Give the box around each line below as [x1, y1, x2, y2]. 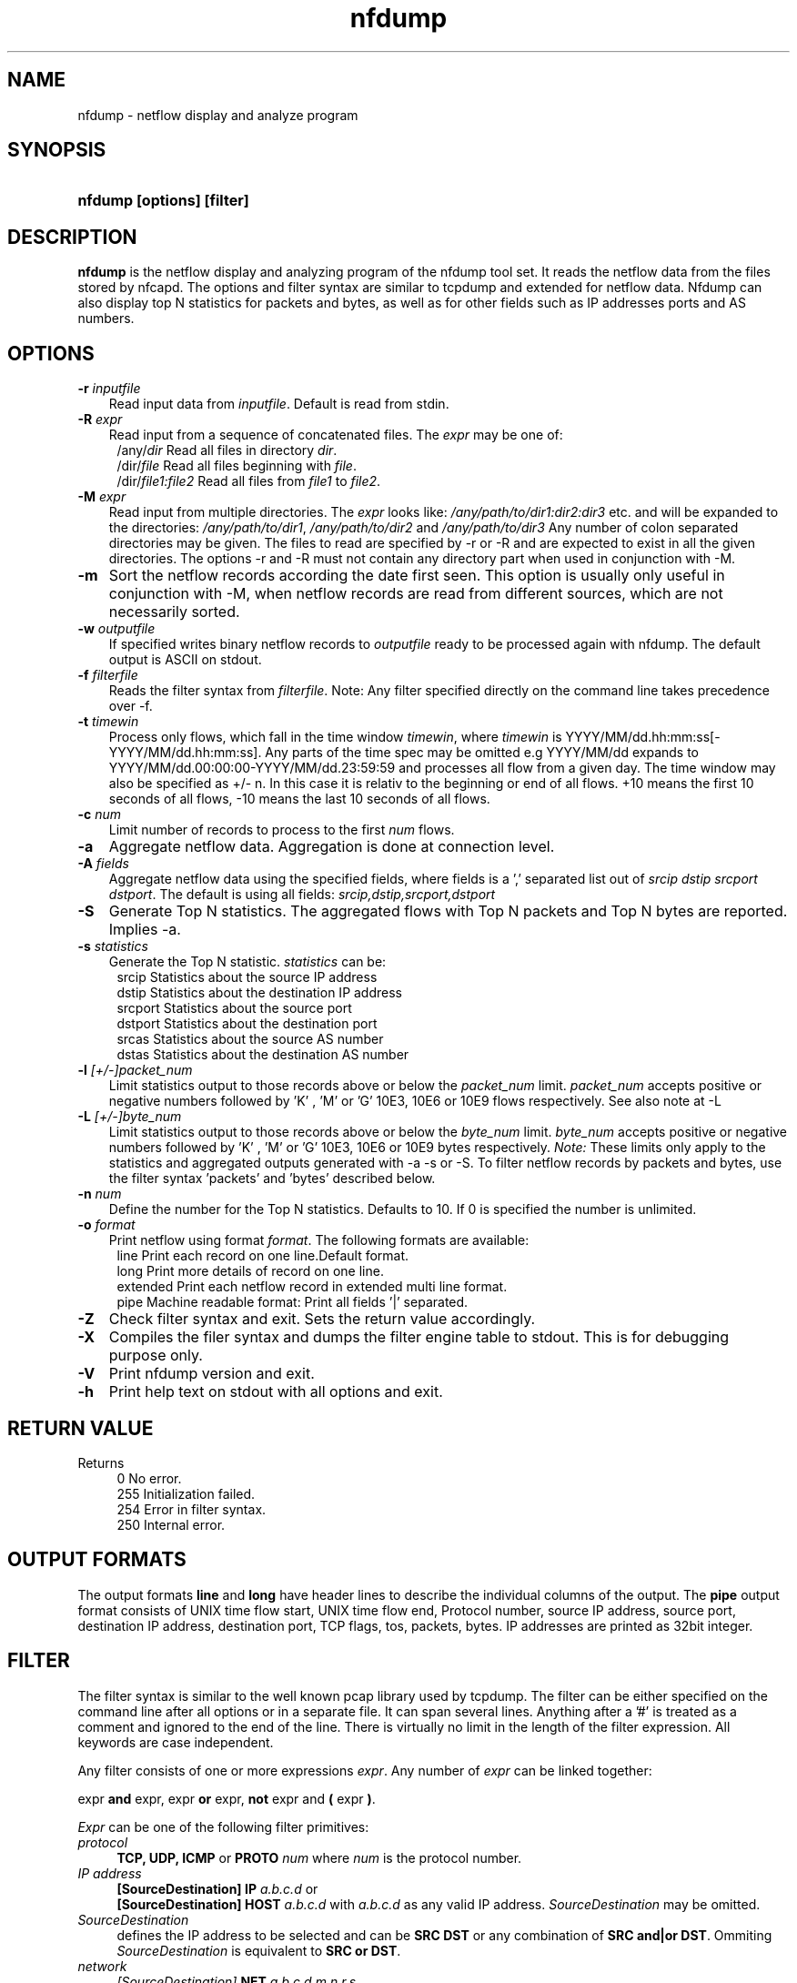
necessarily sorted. [108, 602, 240, 622]
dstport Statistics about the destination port [116, 1016, 378, 1032]
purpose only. [108, 1346, 203, 1365]
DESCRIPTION [7, 225, 137, 248]
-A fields [77, 855, 129, 872]
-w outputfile [77, 621, 156, 637]
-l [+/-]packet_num [77, 1062, 193, 1078]
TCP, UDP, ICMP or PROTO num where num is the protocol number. [116, 1849, 522, 1866]
